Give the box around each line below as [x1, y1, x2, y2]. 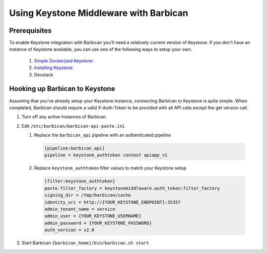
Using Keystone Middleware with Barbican [9, 7, 189, 18]
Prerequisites [9, 26, 52, 35]
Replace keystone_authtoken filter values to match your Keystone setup [34, 165, 187, 171]
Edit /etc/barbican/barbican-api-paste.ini [21, 123, 125, 129]
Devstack [34, 72, 54, 78]
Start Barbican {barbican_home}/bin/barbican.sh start [21, 240, 149, 246]
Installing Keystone [34, 65, 73, 71]
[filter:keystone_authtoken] [44, 178, 116, 184]
